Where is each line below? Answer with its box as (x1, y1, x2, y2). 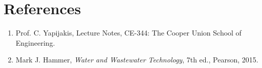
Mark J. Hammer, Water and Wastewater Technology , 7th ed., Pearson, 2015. (15, 54, 258, 65)
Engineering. (15, 37, 55, 48)
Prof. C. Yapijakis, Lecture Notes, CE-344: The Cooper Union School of (15, 27, 242, 38)
